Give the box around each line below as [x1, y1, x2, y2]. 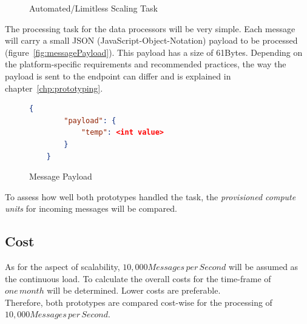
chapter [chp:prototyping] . [5, 81, 103, 94]
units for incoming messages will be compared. [5, 202, 177, 215]
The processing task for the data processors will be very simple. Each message [5, 22, 295, 35]
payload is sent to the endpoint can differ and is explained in [5, 69, 231, 82]
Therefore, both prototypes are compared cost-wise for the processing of [5, 295, 272, 308]
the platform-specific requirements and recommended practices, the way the [5, 58, 286, 70]
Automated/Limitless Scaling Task [29, 2, 158, 14]
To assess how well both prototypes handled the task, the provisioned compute [5, 190, 296, 203]
